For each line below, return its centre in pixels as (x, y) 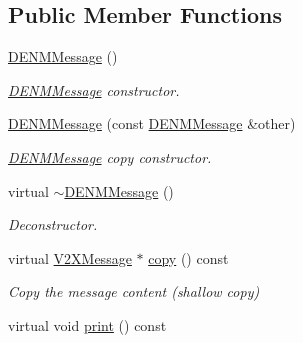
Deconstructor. (53, 224)
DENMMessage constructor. (94, 89)
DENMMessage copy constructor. (110, 156)
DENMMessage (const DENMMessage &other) (152, 123)
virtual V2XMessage (70, 257)
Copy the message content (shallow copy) (134, 291)
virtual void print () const (87, 324)
